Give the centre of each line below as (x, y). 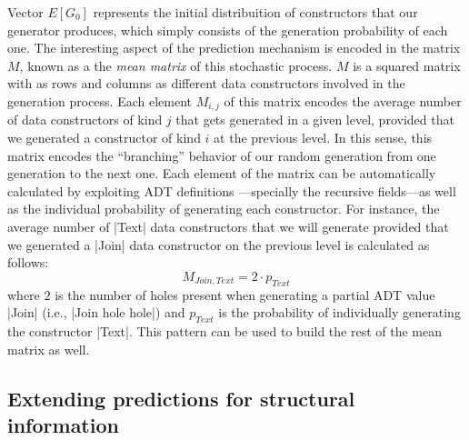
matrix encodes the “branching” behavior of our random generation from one (222, 155)
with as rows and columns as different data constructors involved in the (206, 83)
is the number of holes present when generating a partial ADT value (245, 294)
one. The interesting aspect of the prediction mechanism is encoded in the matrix (234, 48)
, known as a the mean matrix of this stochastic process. (176, 65)
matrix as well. (49, 349)
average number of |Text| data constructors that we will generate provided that (228, 226)
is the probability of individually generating (339, 312)
